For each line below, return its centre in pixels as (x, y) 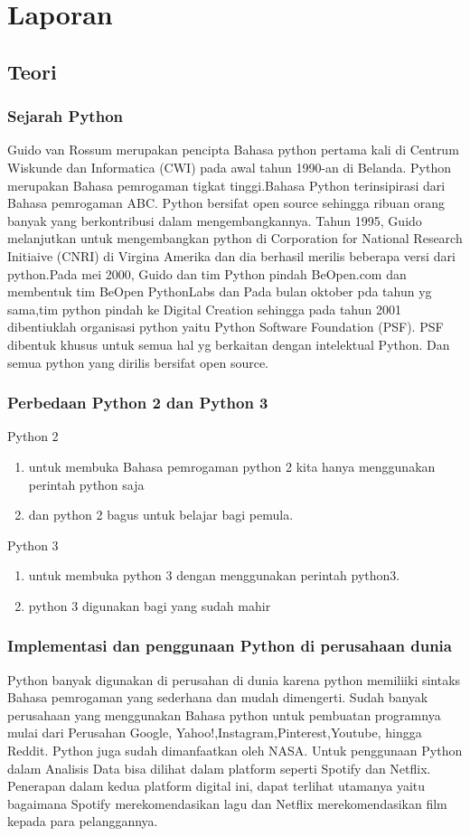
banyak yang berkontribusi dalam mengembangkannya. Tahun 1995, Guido (215, 220)
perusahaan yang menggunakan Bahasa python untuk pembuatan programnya (224, 714)
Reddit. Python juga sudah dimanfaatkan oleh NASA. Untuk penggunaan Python (235, 751)
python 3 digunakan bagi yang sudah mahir (150, 605)
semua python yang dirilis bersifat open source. (138, 362)
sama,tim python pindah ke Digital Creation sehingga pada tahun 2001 (204, 309)
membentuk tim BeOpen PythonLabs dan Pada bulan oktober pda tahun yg (220, 291)
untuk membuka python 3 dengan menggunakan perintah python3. (214, 575)
